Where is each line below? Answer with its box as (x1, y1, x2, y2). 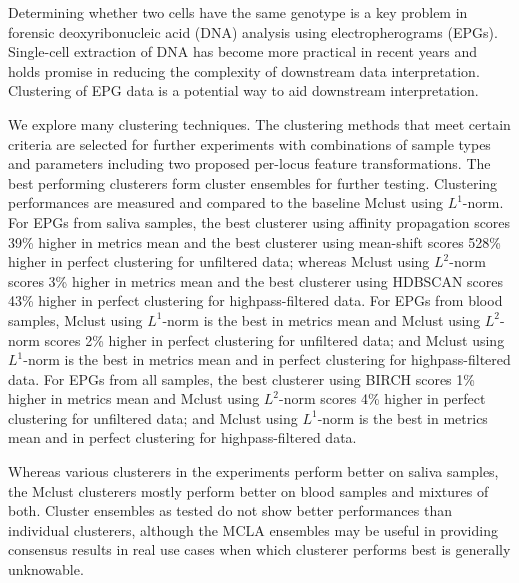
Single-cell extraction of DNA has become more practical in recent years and (8, 41, 478, 62)
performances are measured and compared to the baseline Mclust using (8, 192, 443, 213)
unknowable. (8, 559, 84, 580)
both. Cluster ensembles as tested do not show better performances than (8, 500, 452, 521)
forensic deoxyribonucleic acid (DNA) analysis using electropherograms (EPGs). (8, 21, 498, 42)
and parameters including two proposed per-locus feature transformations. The (8, 153, 491, 174)
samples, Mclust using (8, 309, 143, 330)
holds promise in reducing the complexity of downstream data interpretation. (8, 60, 480, 81)
